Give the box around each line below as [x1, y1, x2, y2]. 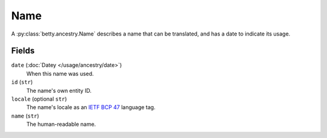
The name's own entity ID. [26, 87, 92, 94]
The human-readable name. [26, 121, 96, 128]
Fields [11, 46, 35, 56]
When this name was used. [26, 70, 94, 77]
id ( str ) [11, 78, 33, 86]
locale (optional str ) [11, 95, 67, 102]
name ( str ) [11, 112, 39, 119]
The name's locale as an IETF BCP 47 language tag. [26, 104, 156, 111]
